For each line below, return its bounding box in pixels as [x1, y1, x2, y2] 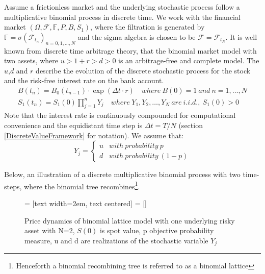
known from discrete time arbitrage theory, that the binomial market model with [4, 45, 257, 56]
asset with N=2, [24, 225, 75, 236]
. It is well [225, 31, 257, 42]
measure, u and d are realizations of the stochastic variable [24, 235, 208, 245]
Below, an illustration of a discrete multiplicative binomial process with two [4, 169, 241, 180]
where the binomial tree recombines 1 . [24, 179, 140, 191]
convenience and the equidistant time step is [4, 119, 143, 130]
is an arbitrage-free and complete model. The [118, 55, 259, 66]
